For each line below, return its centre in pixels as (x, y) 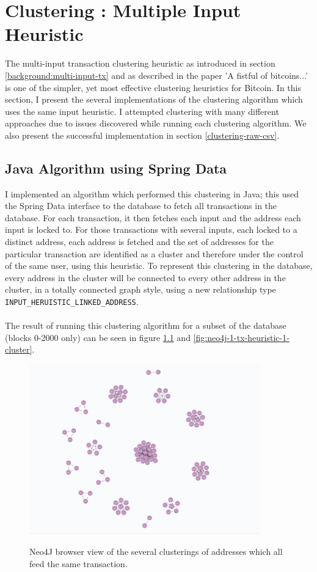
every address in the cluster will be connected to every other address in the (145, 277)
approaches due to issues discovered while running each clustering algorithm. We (156, 123)
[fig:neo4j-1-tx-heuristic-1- (241, 337)
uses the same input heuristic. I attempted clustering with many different (142, 111)
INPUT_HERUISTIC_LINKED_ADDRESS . (72, 302)
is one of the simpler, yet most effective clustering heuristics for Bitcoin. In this (153, 87)
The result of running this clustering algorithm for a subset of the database (146, 325)
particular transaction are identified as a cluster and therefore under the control (154, 253)
